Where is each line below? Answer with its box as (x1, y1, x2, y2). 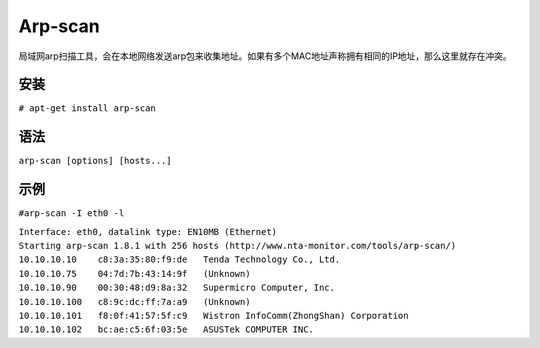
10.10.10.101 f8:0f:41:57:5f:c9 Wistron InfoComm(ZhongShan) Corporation (18, 310, 409, 321)
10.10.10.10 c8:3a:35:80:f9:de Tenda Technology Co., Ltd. (18, 254, 341, 265)
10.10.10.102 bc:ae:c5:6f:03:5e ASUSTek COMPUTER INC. (18, 324, 315, 335)
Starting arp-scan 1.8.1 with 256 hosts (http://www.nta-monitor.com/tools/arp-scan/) (18, 240, 457, 252)
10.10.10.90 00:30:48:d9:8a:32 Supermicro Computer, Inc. (18, 282, 335, 294)
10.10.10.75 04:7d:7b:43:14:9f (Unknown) (18, 268, 251, 279)
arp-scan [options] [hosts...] (18, 155, 172, 167)
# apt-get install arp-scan (18, 103, 157, 114)
